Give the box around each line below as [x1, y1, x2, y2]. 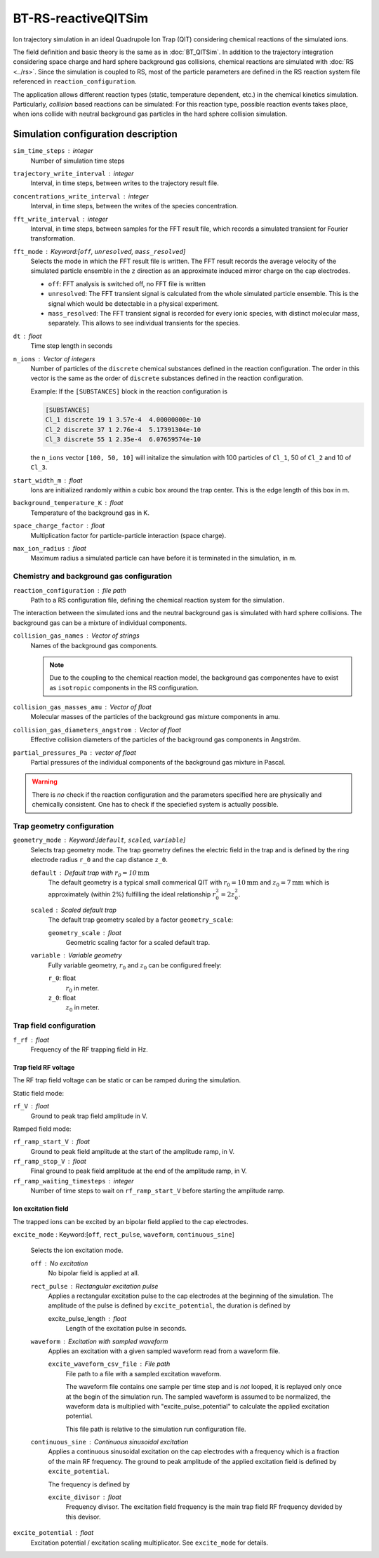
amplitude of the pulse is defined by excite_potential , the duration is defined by [48, 1301, 291, 1310]
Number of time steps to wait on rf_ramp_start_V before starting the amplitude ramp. [30, 1186, 285, 1195]
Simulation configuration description [13, 128, 178, 140]
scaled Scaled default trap [30, 906, 117, 914]
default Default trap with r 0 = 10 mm [30, 868, 150, 878]
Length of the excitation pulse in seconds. [65, 1324, 187, 1333]
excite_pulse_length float [48, 1314, 127, 1322]
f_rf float [13, 1035, 49, 1044]
